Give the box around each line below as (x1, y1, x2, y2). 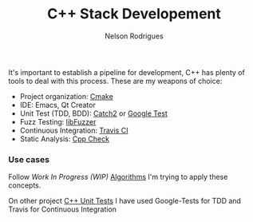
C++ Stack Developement (46, 5, 222, 23)
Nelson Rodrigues (105, 31, 164, 41)
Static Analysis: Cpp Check (19, 133, 110, 144)
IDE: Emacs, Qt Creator (19, 100, 96, 109)
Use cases (8, 153, 50, 165)
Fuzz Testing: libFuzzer (19, 117, 97, 126)
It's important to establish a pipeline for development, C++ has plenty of (8, 67, 245, 77)
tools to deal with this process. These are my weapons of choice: (8, 76, 223, 85)
